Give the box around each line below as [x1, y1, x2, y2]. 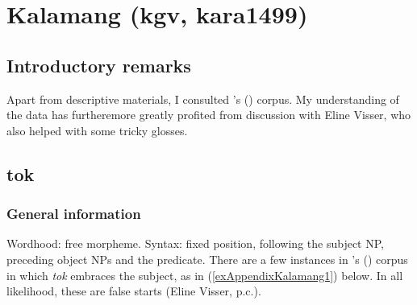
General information [6, 204, 141, 224]
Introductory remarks [6, 52, 191, 77]
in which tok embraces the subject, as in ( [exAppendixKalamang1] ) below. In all [6, 266, 403, 283]
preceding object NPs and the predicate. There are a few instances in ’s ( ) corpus [6, 250, 408, 267]
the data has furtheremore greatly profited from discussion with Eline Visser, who [6, 106, 411, 123]
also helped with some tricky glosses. [6, 122, 188, 138]
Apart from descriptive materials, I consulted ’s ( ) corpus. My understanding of [6, 90, 399, 107]
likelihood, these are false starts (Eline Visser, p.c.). [6, 282, 261, 299]
